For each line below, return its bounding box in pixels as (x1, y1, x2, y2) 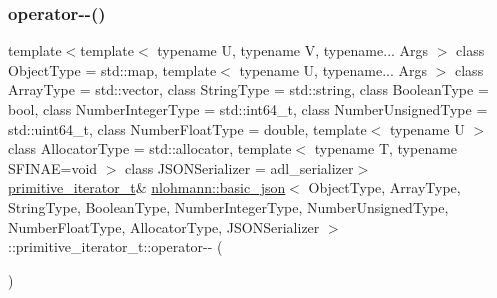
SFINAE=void (8, 157, 98, 178)
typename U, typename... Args (239, 59, 428, 80)
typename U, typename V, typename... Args (157, 40, 429, 61)
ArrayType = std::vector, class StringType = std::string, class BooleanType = (8, 79, 489, 100)
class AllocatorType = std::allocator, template (8, 138, 292, 159)
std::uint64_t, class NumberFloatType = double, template (8, 118, 367, 139)
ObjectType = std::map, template (8, 59, 217, 80)
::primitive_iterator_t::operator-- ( (8, 236, 223, 257)
